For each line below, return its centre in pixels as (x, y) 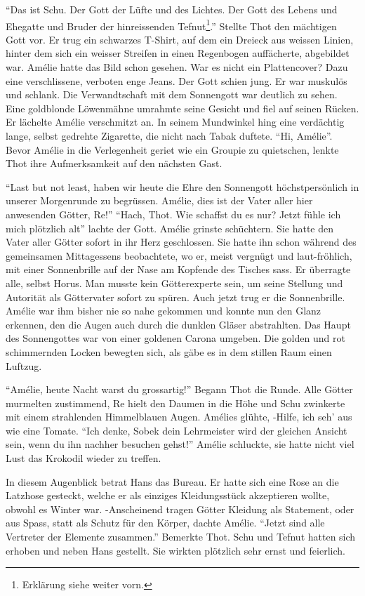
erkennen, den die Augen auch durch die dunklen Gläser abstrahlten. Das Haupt (178, 324)
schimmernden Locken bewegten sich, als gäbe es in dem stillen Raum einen (169, 351)
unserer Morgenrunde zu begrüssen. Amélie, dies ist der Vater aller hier (159, 200)
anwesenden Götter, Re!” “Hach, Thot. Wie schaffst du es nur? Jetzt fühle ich (173, 214)
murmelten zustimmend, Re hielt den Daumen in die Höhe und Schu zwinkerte (175, 403)
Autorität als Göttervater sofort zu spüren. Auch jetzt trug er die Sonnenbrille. (175, 297)
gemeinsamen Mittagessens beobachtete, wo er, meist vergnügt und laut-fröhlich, (179, 255)
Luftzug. (24, 365)
